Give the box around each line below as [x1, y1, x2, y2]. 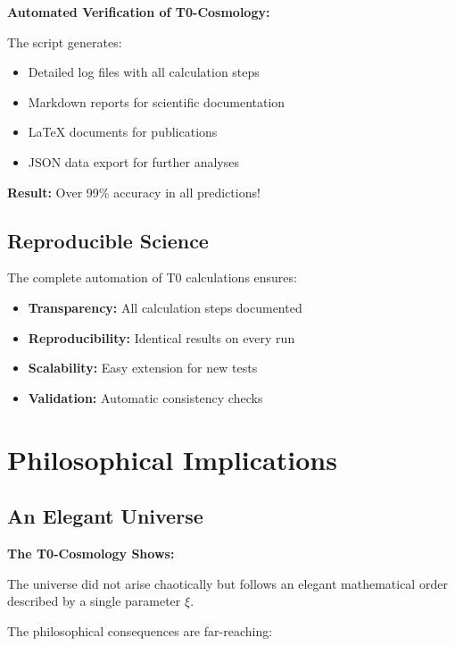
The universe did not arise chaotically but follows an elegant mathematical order [7, 574, 448, 592]
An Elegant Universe [7, 502, 203, 530]
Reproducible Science [7, 226, 209, 254]
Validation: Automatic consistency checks [28, 388, 263, 407]
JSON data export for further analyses [28, 152, 240, 171]
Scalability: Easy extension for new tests [28, 358, 258, 377]
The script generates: [7, 32, 122, 51]
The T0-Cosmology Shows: [7, 543, 175, 562]
